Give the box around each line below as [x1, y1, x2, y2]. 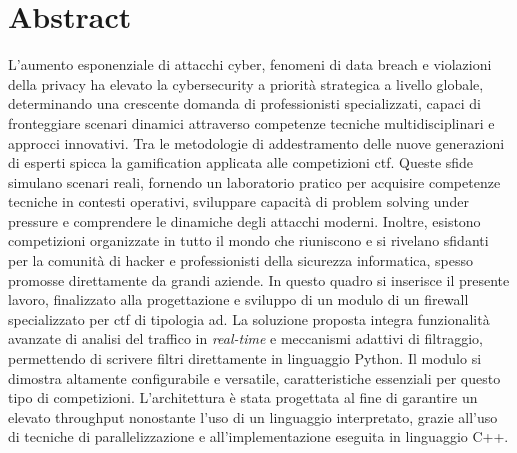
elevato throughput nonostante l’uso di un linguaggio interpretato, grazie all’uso [8, 406, 498, 427]
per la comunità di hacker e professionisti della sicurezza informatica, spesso [8, 250, 474, 271]
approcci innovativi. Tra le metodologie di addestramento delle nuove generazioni [8, 132, 505, 153]
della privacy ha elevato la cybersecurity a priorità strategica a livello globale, [8, 73, 484, 94]
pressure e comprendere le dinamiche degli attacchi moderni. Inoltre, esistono [8, 210, 481, 231]
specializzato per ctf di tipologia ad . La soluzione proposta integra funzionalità [8, 308, 490, 329]
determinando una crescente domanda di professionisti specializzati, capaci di [8, 93, 482, 114]
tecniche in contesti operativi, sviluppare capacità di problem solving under [8, 191, 469, 212]
